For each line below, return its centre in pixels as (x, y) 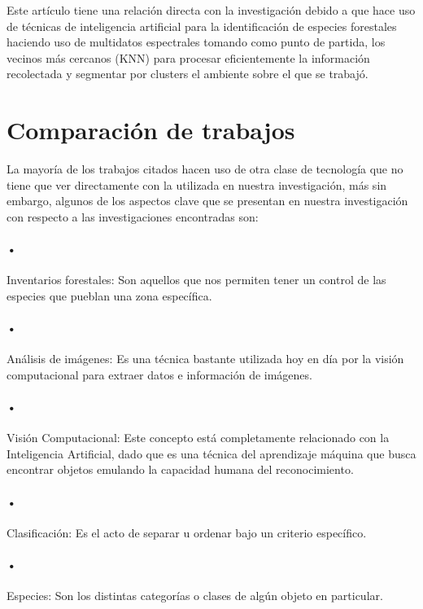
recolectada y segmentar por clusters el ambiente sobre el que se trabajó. (188, 74)
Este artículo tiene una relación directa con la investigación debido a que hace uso (211, 10)
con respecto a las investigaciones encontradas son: (133, 216)
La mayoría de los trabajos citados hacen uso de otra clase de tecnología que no (205, 169)
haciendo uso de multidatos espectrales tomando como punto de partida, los (196, 42)
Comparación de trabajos (151, 130)
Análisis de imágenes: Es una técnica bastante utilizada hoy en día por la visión (205, 359)
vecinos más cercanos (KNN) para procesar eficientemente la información (188, 57)
